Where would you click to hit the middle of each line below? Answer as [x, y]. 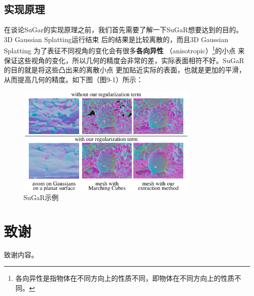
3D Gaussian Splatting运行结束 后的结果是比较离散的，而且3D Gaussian [116, 39]
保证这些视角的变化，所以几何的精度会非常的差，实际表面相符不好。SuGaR [124, 60]
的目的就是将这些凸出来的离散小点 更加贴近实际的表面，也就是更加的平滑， [125, 70]
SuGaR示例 [41, 197]
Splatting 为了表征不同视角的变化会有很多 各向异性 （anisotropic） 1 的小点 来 [124, 50]
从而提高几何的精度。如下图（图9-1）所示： [74, 79]
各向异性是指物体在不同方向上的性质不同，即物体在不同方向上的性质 [125, 278]
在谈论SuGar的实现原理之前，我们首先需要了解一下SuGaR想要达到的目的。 [123, 30]
